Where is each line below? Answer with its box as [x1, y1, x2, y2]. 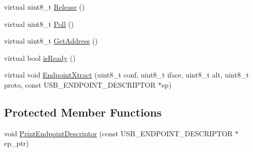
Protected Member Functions [4, 104, 162, 120]
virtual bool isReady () [4, 52, 76, 63]
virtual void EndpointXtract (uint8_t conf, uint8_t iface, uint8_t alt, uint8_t [4, 69, 249, 80]
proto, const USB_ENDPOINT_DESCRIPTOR [4, 79, 156, 90]
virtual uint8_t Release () [4, 2, 85, 12]
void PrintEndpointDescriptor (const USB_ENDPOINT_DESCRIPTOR [4, 128, 233, 138]
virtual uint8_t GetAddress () [4, 35, 98, 46]
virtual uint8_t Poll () [4, 18, 74, 29]
